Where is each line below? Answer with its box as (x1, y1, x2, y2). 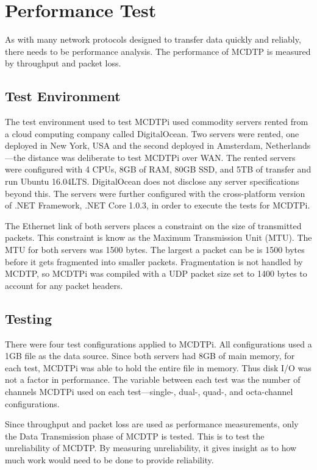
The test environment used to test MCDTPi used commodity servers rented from (5, 115, 308, 128)
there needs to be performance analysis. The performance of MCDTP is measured (5, 45, 311, 57)
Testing (5, 308, 52, 327)
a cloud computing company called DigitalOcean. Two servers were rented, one (5, 127, 299, 140)
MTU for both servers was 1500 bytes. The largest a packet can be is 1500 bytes (5, 243, 305, 256)
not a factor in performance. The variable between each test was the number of (5, 373, 301, 386)
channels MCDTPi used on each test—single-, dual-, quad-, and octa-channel (5, 385, 293, 397)
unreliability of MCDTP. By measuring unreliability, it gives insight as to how (5, 441, 297, 454)
